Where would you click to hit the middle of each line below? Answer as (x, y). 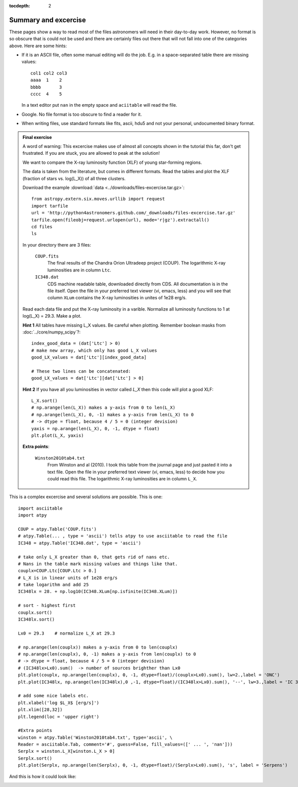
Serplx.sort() (35, 758)
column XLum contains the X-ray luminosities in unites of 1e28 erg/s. (117, 298)
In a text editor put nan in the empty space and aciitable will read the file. (99, 105)
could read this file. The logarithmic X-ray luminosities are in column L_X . (122, 479)
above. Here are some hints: (38, 46)
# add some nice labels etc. (53, 696)
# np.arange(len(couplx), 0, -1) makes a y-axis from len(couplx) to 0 (107, 654)
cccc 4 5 (46, 94)
